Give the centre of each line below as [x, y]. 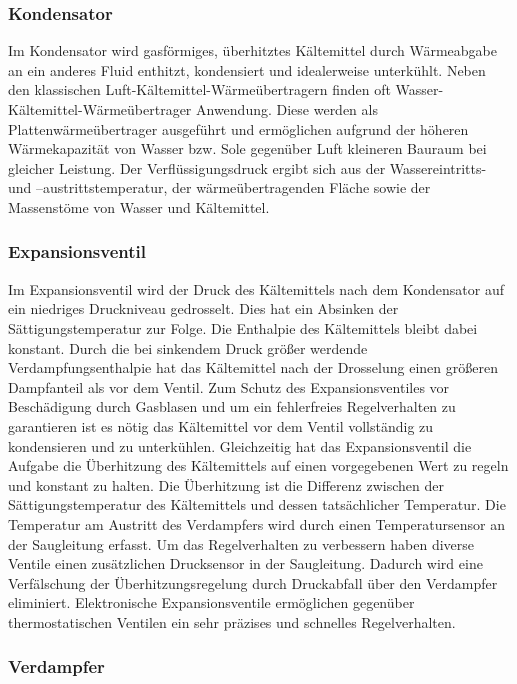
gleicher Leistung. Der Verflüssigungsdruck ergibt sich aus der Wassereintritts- [247, 167]
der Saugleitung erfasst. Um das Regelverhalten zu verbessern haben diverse [241, 543]
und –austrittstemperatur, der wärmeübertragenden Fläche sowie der [219, 187]
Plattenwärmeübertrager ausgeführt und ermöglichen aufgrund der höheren [238, 128]
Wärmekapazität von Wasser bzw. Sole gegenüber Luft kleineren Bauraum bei [247, 148]
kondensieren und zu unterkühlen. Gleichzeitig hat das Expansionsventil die [240, 445]
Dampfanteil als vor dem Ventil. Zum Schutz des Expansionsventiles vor [229, 386]
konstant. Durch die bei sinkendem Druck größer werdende [188, 347]
